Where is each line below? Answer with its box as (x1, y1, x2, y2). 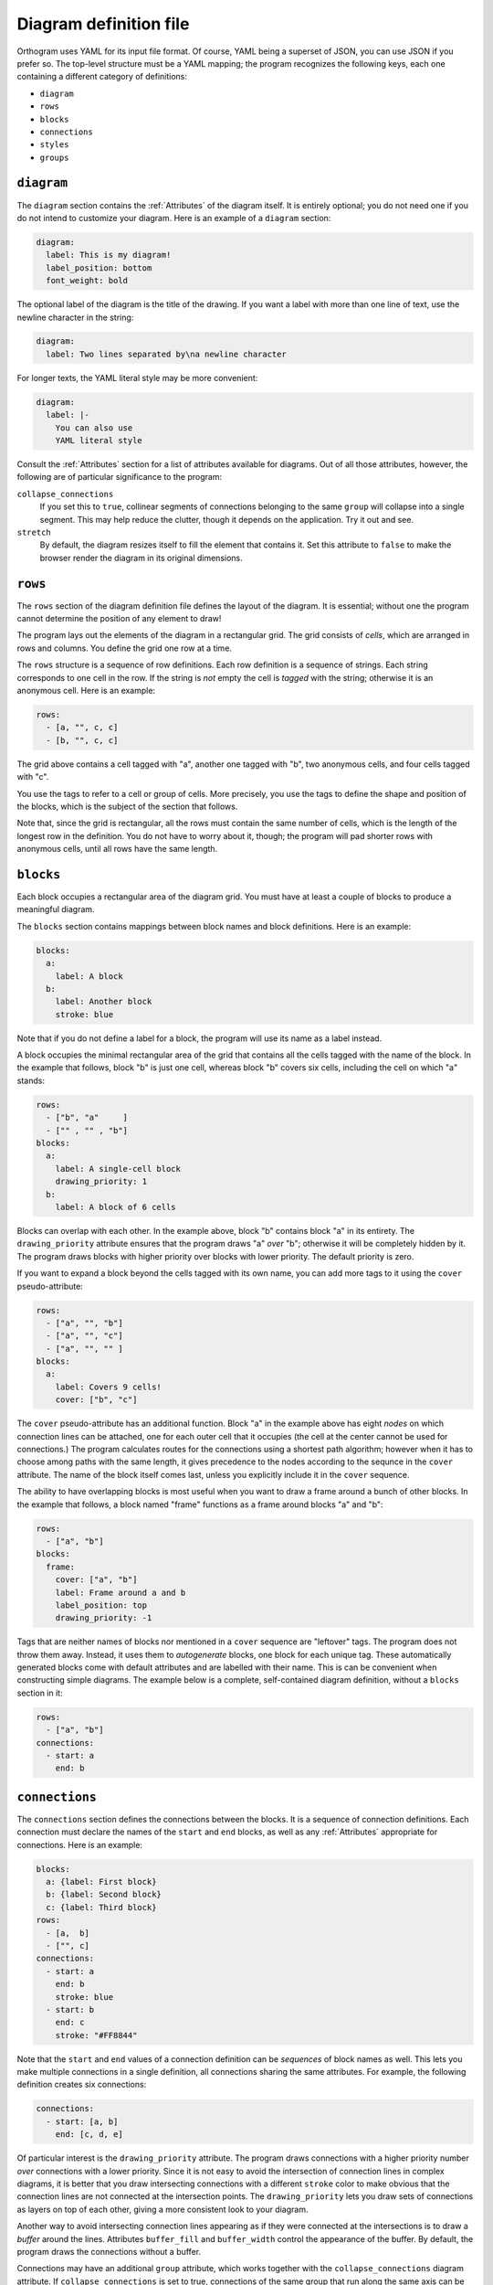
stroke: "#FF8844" (55, 2030, 138, 2040)
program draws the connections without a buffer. (16, 2246, 201, 2257)
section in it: (16, 1687, 63, 1698)
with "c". (16, 771, 49, 782)
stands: (16, 1075, 46, 1086)
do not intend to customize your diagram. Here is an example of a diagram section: (16, 212, 331, 223)
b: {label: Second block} (46, 1889, 162, 1900)
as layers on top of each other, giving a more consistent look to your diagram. (16, 2204, 309, 2215)
